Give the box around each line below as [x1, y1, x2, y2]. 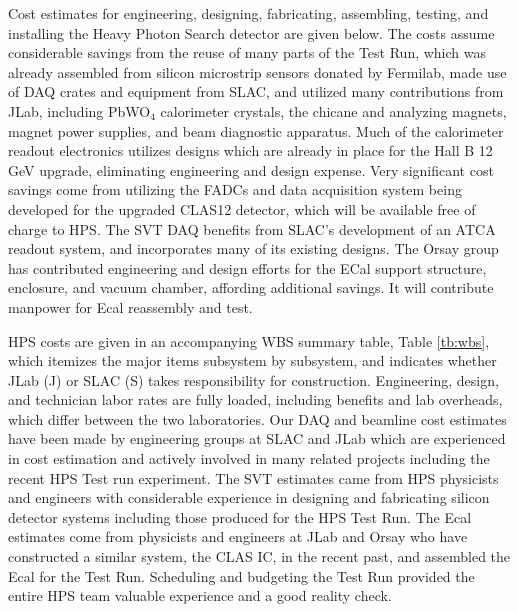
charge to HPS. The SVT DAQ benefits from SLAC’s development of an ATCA [8, 218, 496, 239]
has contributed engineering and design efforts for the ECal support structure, [8, 257, 487, 278]
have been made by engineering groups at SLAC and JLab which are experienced [8, 428, 506, 449]
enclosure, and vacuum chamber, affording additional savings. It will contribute [8, 277, 494, 298]
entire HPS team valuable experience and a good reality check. [8, 585, 392, 606]
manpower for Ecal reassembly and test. [8, 296, 253, 317]
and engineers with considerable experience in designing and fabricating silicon [8, 487, 490, 508]
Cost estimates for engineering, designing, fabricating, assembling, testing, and [8, 3, 489, 23]
